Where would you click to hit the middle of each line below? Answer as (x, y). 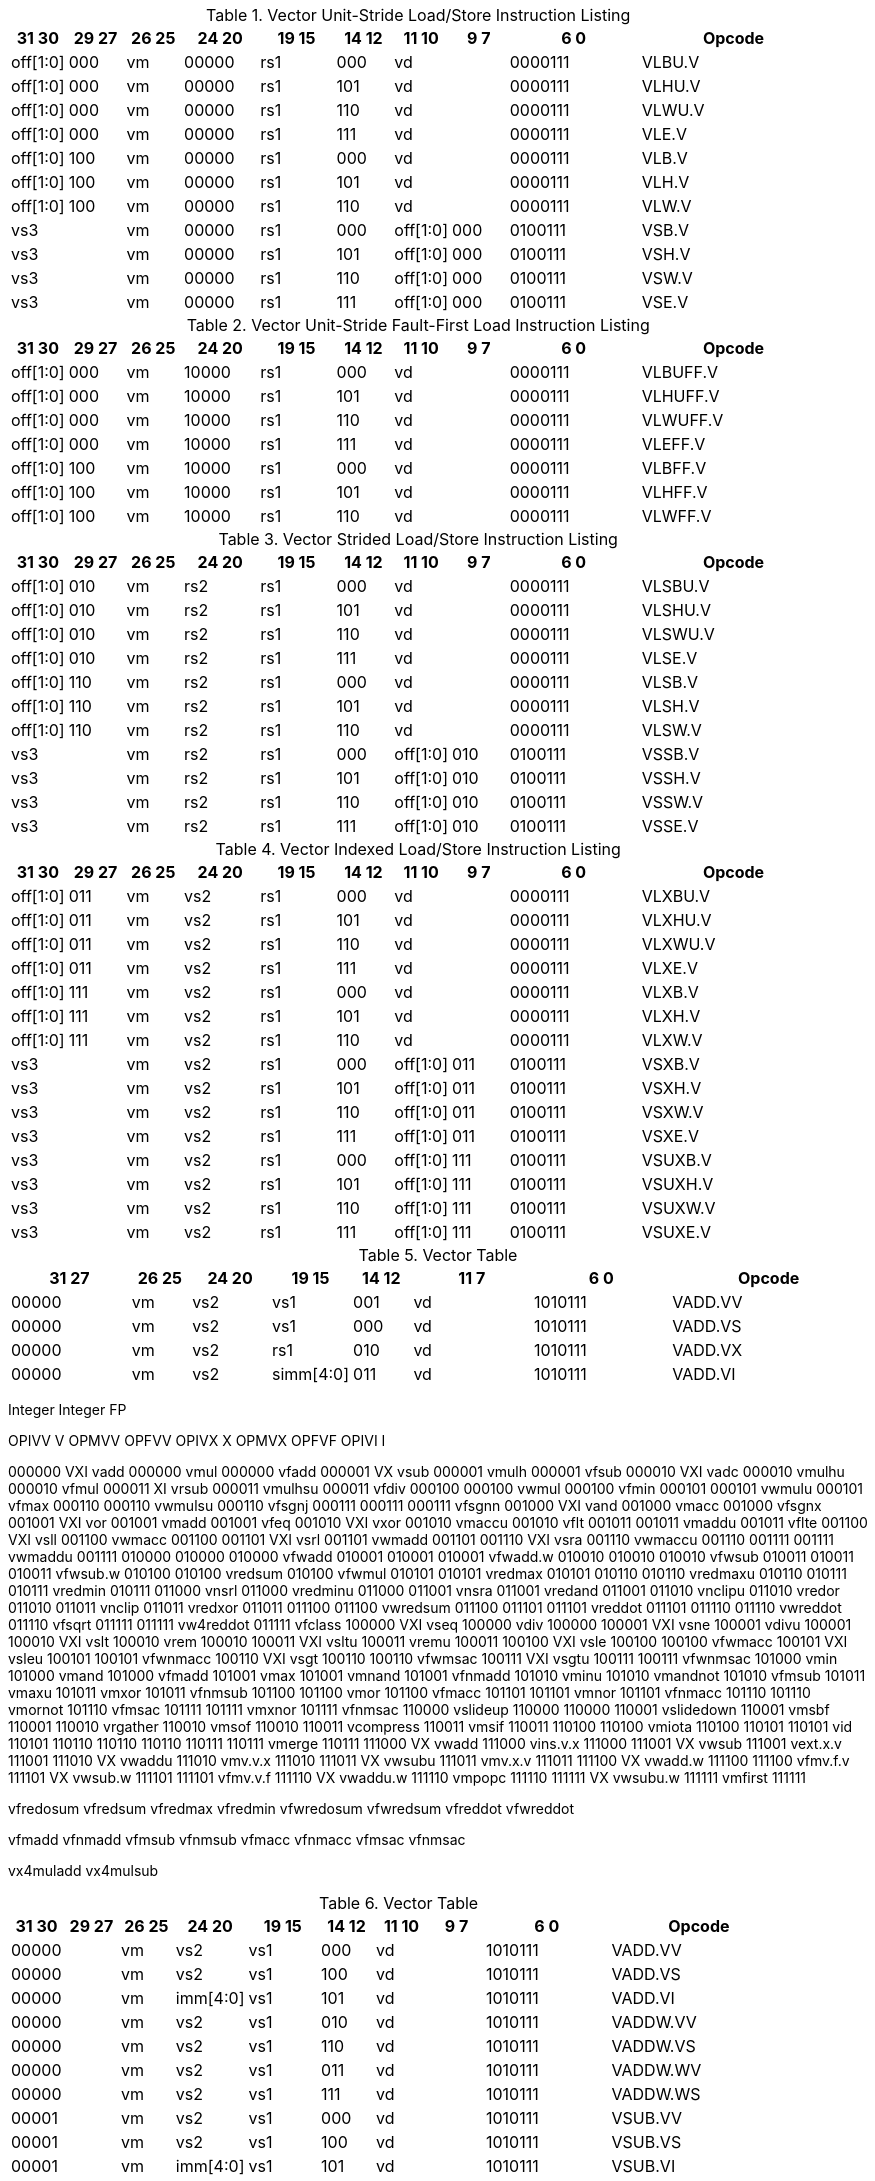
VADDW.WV (656, 2070)
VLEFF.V (673, 444)
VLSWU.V (678, 634)
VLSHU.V (676, 610)
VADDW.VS (653, 2046)
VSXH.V (671, 1088)
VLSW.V (671, 730)
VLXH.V (671, 1016)
